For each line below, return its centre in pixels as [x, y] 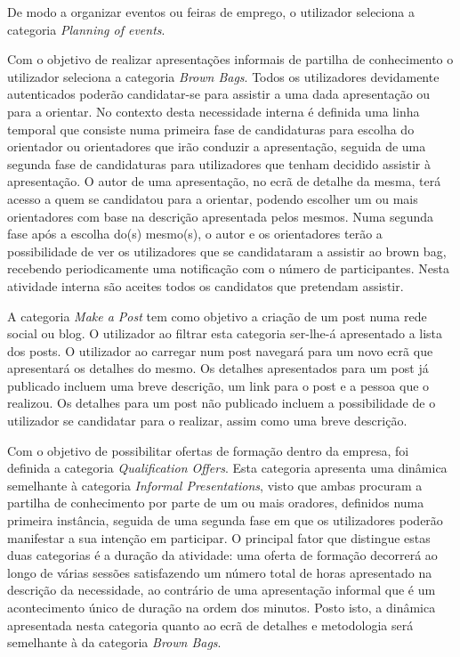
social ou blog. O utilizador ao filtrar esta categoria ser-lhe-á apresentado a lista [225, 333]
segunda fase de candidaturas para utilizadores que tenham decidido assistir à [219, 163]
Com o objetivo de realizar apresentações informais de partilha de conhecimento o [230, 59]
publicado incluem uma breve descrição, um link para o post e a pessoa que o [218, 385]
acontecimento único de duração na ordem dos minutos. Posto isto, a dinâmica [222, 607]
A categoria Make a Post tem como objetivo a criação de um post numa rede [217, 316]
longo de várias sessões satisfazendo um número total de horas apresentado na [220, 572]
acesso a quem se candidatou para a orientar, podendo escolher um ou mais [213, 198]
